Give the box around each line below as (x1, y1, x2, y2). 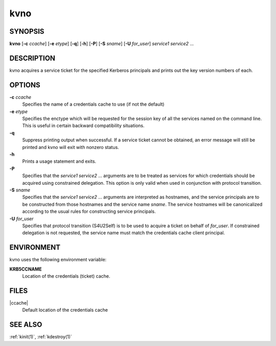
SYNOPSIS (9, 27, 44, 36)
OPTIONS (9, 81, 40, 89)
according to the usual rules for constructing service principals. (22, 208, 156, 214)
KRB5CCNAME (9, 266, 42, 272)
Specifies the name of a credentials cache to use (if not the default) (22, 101, 165, 107)
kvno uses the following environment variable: (9, 257, 107, 263)
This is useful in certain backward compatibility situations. (22, 122, 145, 129)
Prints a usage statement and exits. (22, 158, 97, 164)
